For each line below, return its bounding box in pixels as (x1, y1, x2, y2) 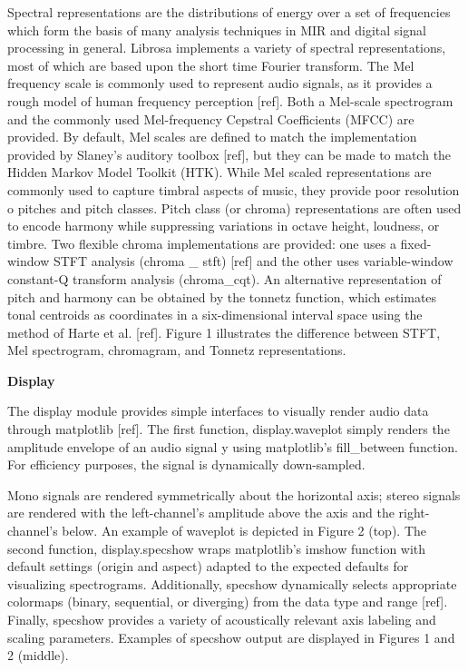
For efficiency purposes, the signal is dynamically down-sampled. (7, 455, 366, 474)
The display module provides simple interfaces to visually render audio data (7, 401, 429, 420)
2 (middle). (7, 646, 69, 665)
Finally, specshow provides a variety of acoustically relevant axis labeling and (7, 610, 436, 628)
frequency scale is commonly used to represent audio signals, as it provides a (7, 74, 433, 93)
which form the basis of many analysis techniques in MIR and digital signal (7, 20, 426, 39)
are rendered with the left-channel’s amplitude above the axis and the (7, 503, 395, 522)
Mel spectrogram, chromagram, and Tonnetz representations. (7, 340, 346, 360)
